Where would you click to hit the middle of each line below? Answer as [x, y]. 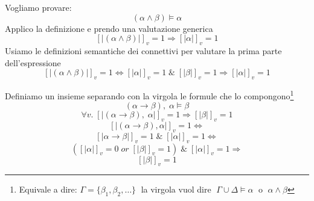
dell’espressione [33, 62]
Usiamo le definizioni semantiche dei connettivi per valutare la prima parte [143, 50]
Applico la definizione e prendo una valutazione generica [109, 28]
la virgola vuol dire [176, 189]
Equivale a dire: [48, 189]
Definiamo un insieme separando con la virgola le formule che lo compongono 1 [149, 94]
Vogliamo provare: [38, 7]
